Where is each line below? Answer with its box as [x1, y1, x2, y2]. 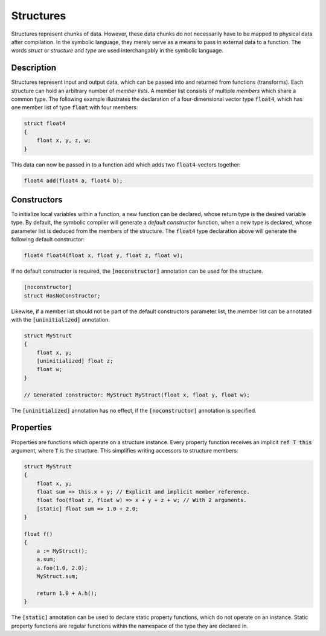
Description [11, 63, 57, 73]
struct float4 [24, 120, 66, 127]
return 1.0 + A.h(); [36, 590, 98, 597]
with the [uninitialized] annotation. [11, 316, 110, 323]
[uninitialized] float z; [36, 358, 113, 364]
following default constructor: [11, 236, 85, 243]
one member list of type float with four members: [11, 104, 138, 111]
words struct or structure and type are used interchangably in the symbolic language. [11, 47, 223, 54]
